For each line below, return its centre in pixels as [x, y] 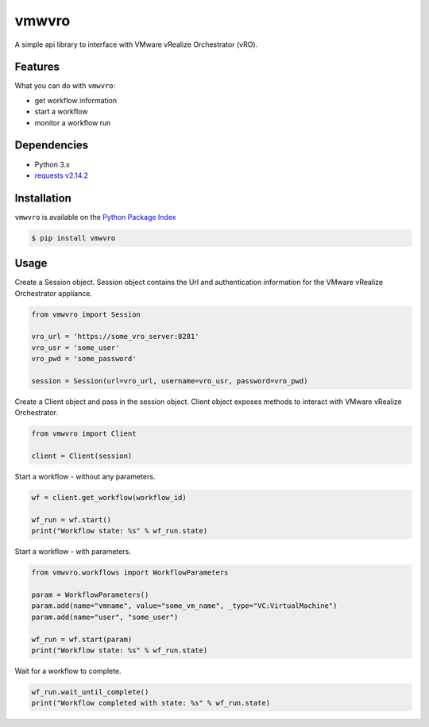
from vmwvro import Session [86, 314]
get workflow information [76, 100]
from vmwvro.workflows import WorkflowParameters [130, 573]
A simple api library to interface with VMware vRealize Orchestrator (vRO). [136, 44]
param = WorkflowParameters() [90, 595]
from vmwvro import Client [84, 434]
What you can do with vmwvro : [65, 86]
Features [37, 67]
